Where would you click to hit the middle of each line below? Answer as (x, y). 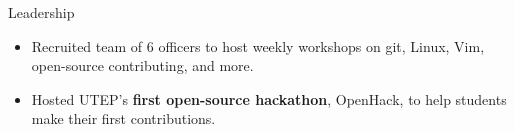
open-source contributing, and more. (142, 65)
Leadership (41, 12)
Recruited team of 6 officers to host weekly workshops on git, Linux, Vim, (258, 45)
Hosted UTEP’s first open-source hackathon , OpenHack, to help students (269, 98)
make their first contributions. (123, 118)
